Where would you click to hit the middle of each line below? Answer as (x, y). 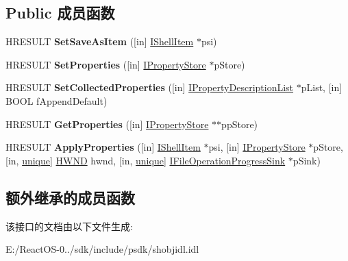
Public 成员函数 (60, 13)
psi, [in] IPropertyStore (257, 147)
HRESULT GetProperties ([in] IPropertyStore (107, 124)
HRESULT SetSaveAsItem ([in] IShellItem (100, 41)
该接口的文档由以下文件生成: (69, 226)
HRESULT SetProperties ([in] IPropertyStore (106, 64)
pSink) (307, 160)
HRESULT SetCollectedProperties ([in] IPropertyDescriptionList (150, 87)
